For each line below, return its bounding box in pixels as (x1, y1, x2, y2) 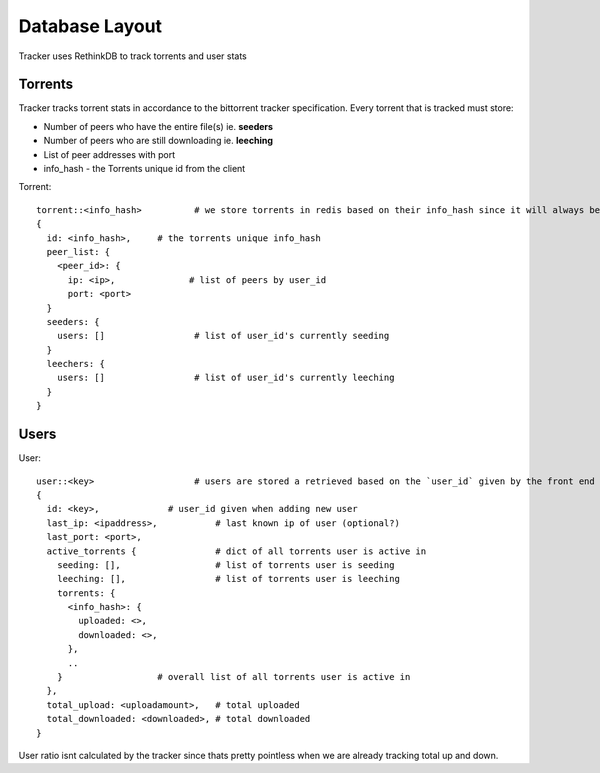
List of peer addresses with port (43, 148, 175, 160)
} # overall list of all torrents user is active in (56, 671, 411, 683)
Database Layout (18, 15, 163, 37)
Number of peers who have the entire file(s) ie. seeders (43, 120, 274, 132)
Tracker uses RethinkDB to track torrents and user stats (18, 50, 247, 62)
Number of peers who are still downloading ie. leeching (43, 135, 274, 147)
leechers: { (46, 358, 105, 370)
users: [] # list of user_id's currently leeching (56, 372, 395, 384)
